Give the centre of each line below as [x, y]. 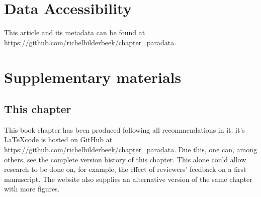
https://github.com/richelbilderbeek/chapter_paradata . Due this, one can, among [131, 150]
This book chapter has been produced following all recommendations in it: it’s [124, 129]
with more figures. [32, 189]
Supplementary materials [93, 77]
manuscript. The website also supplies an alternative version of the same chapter [128, 179]
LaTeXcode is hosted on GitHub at [58, 139]
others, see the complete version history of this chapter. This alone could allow [125, 159]
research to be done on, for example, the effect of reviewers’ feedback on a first [125, 169]
